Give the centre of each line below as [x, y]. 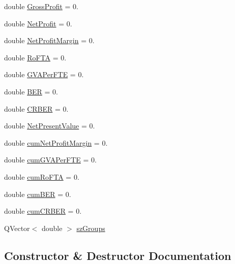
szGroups [91, 228]
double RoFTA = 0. [35, 57]
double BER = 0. [31, 91]
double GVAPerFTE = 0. [44, 74]
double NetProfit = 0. [38, 23]
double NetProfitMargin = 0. [49, 40]
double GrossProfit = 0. [41, 6]
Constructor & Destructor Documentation [118, 255]
